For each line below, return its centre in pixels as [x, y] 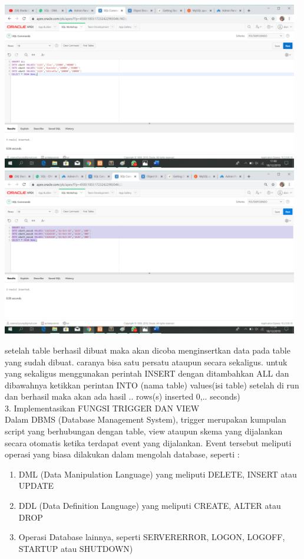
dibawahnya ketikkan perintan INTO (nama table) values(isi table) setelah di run [152, 385]
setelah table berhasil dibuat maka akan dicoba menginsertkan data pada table [148, 350]
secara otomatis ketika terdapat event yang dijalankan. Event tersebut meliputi [148, 442]
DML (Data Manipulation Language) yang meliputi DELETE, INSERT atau [158, 474]
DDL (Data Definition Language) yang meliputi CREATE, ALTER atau [150, 506]
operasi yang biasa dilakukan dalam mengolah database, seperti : [122, 454]
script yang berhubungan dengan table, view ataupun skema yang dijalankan [144, 431]
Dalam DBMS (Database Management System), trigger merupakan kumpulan [146, 419]
